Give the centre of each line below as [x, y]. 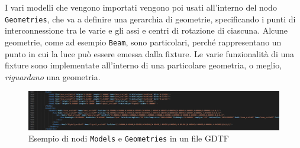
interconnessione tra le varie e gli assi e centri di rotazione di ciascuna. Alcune [146, 30]
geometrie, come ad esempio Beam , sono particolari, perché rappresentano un [143, 42]
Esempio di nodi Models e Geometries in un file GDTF [129, 138]
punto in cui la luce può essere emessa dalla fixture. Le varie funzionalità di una [150, 53]
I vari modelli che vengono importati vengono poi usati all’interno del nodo [141, 7]
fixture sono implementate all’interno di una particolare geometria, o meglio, [143, 65]
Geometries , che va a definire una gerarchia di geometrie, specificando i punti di [150, 19]
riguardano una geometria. [53, 76]
